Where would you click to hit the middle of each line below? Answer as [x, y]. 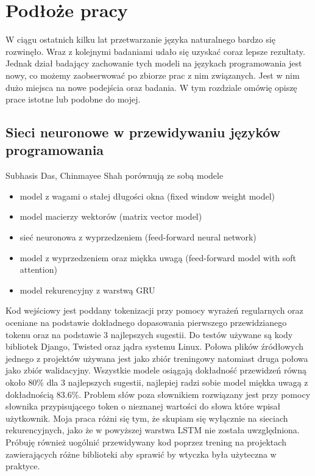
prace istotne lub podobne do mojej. [73, 99]
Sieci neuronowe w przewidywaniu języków [143, 132]
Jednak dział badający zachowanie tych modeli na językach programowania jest [154, 63]
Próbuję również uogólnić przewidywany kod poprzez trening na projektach [146, 442]
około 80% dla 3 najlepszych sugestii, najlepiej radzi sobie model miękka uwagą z [157, 382]
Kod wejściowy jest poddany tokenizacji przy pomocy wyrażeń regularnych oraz [154, 310]
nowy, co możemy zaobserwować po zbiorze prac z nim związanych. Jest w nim [153, 75]
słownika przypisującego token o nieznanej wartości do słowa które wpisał [143, 406]
